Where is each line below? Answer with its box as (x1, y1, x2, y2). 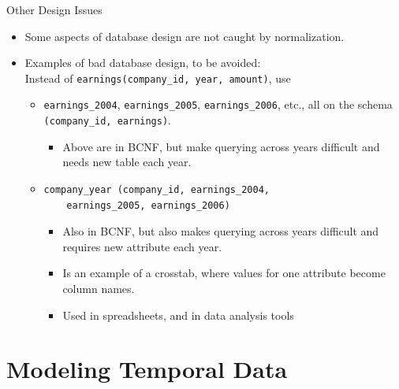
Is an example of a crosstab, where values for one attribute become (62, 265, 386, 281)
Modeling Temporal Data (6, 353, 288, 385)
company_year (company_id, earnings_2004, (43, 183, 270, 195)
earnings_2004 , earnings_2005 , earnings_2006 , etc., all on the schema (43, 96, 393, 113)
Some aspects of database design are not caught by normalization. (24, 28, 345, 44)
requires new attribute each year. (62, 238, 222, 254)
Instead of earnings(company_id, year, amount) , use (24, 69, 291, 86)
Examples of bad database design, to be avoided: (24, 54, 261, 71)
